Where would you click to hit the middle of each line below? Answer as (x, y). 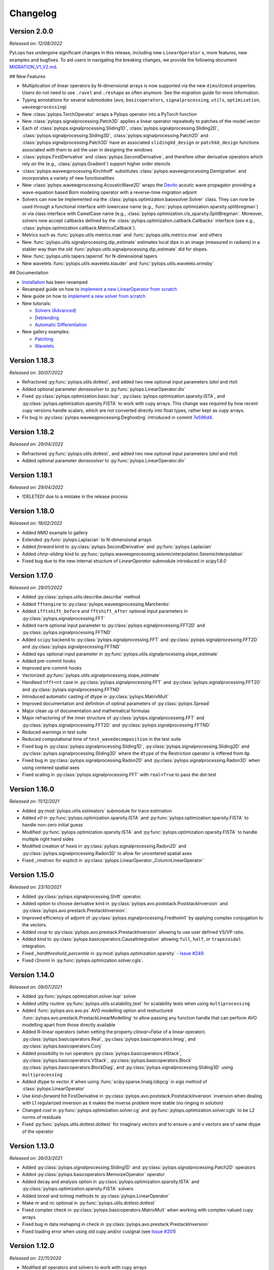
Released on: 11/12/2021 (34, 801)
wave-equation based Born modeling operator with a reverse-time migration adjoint (110, 192)
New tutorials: (37, 303)
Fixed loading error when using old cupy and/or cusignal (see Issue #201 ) (99, 1231)
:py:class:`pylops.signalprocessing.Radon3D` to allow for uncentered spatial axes (107, 853)
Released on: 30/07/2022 (36, 372)
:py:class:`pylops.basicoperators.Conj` (62, 1046)
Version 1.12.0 (32, 1246)
